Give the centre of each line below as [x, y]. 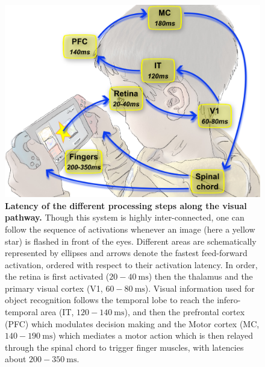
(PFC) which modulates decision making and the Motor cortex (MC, [132, 323]
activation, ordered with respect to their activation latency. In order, [131, 264]
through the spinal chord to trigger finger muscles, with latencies [124, 347]
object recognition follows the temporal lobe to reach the [110, 300]
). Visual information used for [200, 288]
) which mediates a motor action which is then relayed [153, 335]
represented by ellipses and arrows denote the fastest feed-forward [126, 253]
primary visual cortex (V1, [54, 288]
